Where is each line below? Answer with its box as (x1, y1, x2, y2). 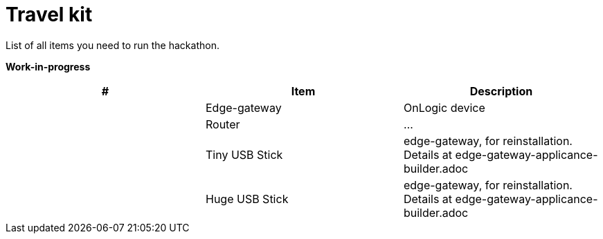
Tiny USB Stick (205, 147, 283, 162)
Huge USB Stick (205, 191, 289, 206)
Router (205, 117, 240, 131)
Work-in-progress (6, 60, 91, 73)
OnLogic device (403, 100, 485, 115)
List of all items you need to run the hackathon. (6, 39, 219, 51)
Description (469, 84, 533, 98)
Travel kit (6, 3, 93, 26)
